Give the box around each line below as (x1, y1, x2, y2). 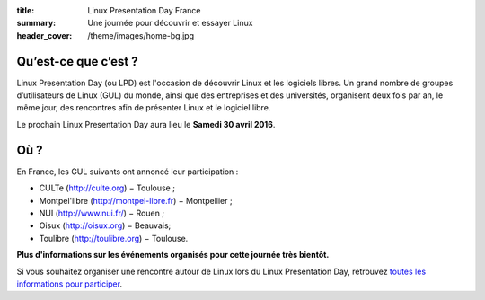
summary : (16, 18, 57, 29)
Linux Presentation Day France (87, 5, 201, 15)
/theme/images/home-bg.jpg (87, 30, 195, 40)
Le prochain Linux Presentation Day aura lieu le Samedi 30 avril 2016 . (16, 119, 276, 129)
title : (16, 5, 35, 15)
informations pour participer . (16, 278, 123, 289)
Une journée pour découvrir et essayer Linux (87, 18, 253, 29)
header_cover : (16, 30, 73, 40)
